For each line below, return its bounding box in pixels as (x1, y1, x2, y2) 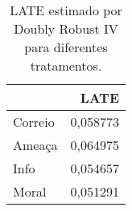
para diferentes (24, 38, 108, 56)
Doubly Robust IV (14, 19, 118, 38)
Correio (13, 112, 55, 131)
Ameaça (13, 136, 58, 154)
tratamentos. (30, 56, 102, 75)
